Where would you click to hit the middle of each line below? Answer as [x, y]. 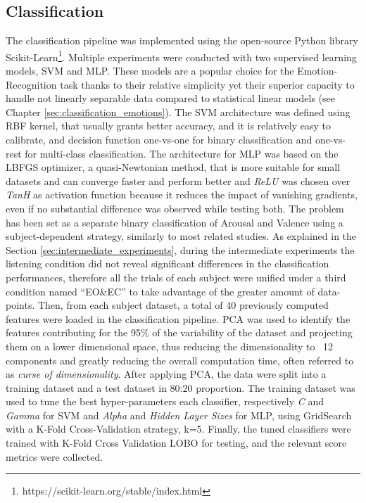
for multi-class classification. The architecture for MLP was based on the [182, 153]
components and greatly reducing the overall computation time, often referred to [180, 360]
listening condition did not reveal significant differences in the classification [168, 263]
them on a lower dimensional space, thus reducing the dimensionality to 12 [170, 346]
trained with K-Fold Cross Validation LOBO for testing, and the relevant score [176, 443]
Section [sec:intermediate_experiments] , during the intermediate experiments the [180, 249]
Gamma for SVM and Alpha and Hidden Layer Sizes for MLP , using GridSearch [179, 415]
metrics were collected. [55, 456]
